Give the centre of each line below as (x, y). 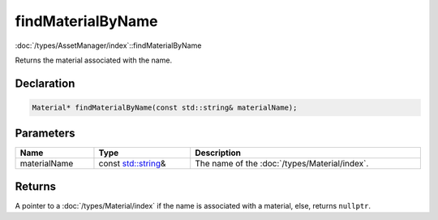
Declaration (45, 83)
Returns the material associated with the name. (94, 60)
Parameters (45, 134)
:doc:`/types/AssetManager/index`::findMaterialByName (108, 45)
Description (218, 153)
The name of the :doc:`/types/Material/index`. (282, 164)
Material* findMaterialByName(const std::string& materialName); (165, 107)
